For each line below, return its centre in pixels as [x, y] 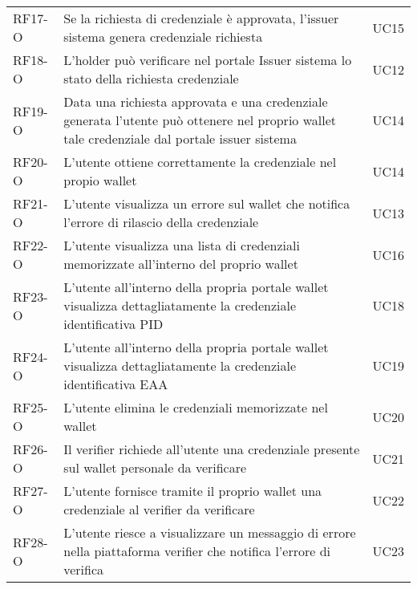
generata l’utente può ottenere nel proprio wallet [200, 120]
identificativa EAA [116, 384]
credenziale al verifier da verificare [159, 509]
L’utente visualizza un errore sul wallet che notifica [207, 203]
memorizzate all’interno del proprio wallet [181, 264]
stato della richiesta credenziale [151, 78]
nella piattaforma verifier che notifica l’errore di [197, 551]
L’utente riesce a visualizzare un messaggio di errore [210, 532]
